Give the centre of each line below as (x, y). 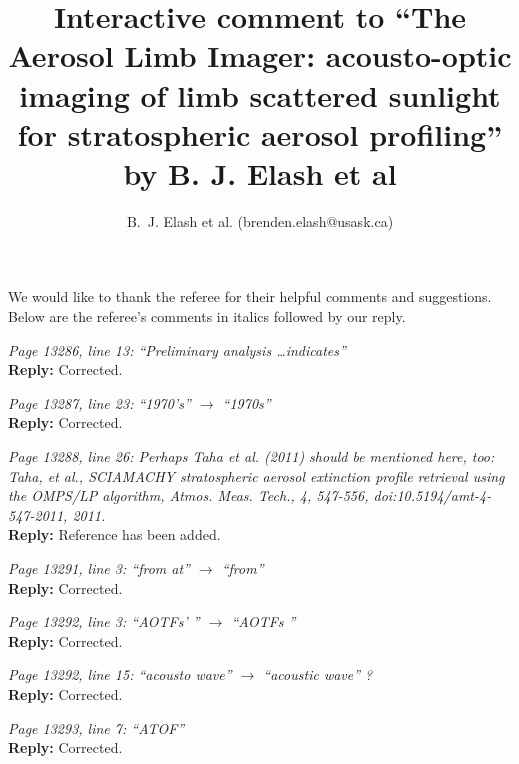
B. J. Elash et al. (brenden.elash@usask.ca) (260, 220)
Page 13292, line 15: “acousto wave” (120, 674)
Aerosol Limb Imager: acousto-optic (260, 55)
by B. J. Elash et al (260, 172)
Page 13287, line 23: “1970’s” (99, 402)
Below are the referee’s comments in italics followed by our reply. (207, 316)
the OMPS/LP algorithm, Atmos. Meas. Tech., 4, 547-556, (188, 495)
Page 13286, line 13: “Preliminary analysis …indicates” (177, 349)
